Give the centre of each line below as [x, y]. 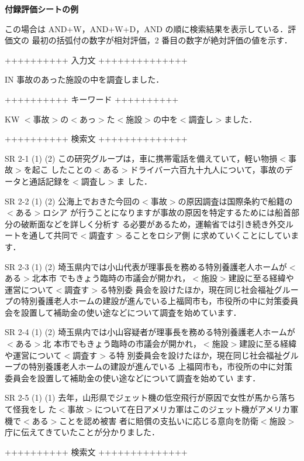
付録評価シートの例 [42, 9]
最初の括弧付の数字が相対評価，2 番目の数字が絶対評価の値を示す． [162, 40]
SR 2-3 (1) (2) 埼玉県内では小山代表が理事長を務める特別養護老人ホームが [146, 266]
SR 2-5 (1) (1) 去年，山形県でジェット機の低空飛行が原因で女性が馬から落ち [150, 397]
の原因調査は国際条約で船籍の [235, 201]
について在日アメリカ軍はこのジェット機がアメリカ [192, 409]
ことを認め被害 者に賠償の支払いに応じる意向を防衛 [159, 420]
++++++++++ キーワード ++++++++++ [92, 99]
